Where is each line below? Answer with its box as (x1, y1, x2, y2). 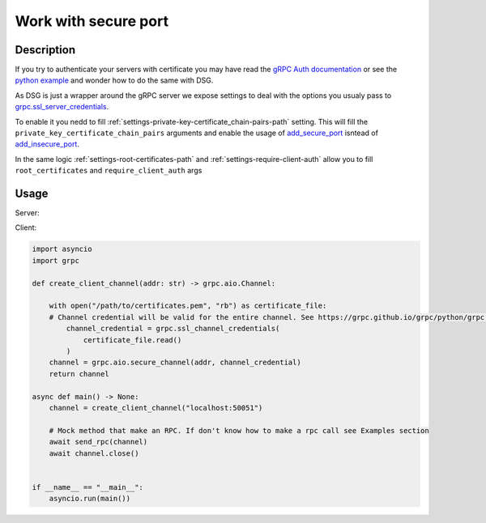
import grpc (32, 256, 80, 265)
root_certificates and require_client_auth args (15, 166, 202, 176)
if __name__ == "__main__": (32, 483, 143, 491)
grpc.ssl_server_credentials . (15, 102, 109, 112)
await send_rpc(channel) (49, 437, 148, 447)
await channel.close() (49, 449, 139, 457)
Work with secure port (15, 12, 169, 30)
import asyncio (32, 244, 92, 254)
